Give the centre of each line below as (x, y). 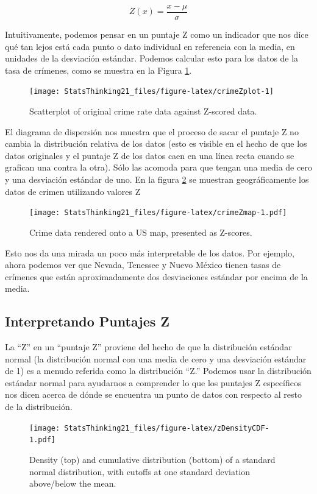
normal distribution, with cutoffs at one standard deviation (140, 471)
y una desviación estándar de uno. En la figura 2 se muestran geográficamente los (157, 179)
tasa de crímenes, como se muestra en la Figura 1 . (98, 70)
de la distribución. (39, 407)
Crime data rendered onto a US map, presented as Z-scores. (141, 232)
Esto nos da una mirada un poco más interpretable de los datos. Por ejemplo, (150, 252)
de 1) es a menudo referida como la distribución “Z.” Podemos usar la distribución (158, 371)
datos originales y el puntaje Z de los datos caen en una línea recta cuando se (150, 155)
